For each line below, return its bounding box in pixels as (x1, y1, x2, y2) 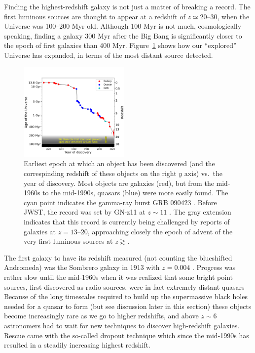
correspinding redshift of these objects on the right (24, 168, 177, 178)
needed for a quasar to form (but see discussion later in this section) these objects (4, 301, 252, 311)
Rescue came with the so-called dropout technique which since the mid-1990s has (4, 330, 249, 340)
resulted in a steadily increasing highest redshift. (4, 340, 150, 350)
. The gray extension (169, 207, 231, 217)
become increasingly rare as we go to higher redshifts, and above (4, 310, 199, 321)
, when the (217, 11, 250, 21)
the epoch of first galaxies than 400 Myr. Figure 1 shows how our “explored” (4, 40, 237, 50)
